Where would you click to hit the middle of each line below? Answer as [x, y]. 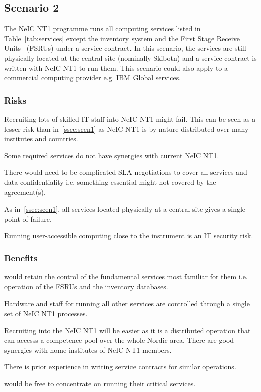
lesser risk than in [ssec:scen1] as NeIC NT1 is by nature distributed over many [126, 128]
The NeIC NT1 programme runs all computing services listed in [102, 28]
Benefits [21, 258]
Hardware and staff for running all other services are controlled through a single [127, 303]
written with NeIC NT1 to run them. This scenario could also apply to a [116, 68]
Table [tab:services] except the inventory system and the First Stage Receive [122, 38]
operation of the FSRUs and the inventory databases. [86, 286]
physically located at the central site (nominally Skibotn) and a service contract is [130, 58]
